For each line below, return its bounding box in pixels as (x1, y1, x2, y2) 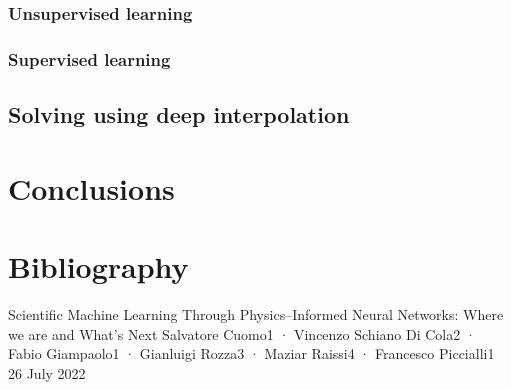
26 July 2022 (8, 362, 86, 383)
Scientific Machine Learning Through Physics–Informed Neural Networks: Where (8, 303, 504, 324)
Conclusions (8, 167, 175, 208)
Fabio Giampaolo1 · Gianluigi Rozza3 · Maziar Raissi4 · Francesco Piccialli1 (8, 343, 495, 364)
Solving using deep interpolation (8, 99, 350, 130)
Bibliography (8, 246, 189, 287)
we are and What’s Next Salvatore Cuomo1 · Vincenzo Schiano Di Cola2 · (8, 323, 476, 344)
